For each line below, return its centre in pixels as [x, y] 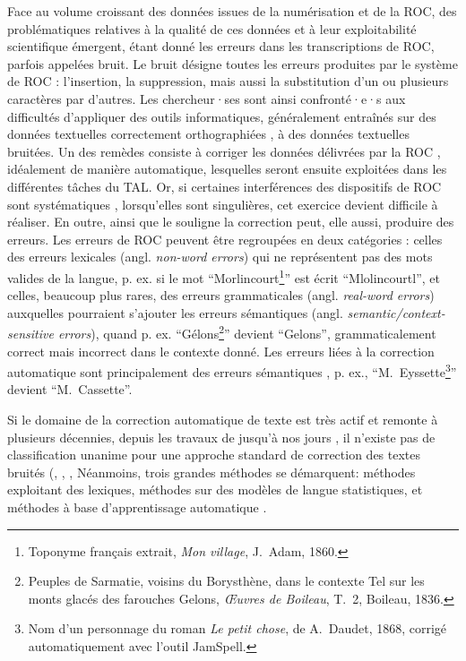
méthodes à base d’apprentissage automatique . [137, 507]
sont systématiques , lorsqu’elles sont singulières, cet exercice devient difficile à [223, 204]
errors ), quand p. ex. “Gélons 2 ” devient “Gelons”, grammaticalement [247, 332]
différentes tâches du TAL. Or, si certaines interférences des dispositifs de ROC [224, 186]
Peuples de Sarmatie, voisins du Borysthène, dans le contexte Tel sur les [226, 581]
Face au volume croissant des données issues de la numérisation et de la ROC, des [232, 11]
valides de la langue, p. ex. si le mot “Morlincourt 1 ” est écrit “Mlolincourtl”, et [224, 276]
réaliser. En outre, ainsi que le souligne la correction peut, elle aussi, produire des [231, 222]
